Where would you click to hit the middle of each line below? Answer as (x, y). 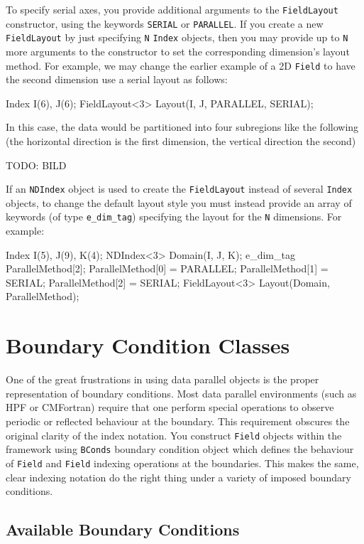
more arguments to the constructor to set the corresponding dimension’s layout (178, 51)
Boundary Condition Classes (148, 345)
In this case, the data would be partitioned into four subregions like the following (182, 127)
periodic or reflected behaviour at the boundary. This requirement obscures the (178, 421)
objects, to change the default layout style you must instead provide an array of (179, 202)
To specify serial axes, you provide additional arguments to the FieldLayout (172, 9)
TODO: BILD (36, 165)
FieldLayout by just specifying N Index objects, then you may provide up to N (177, 37)
